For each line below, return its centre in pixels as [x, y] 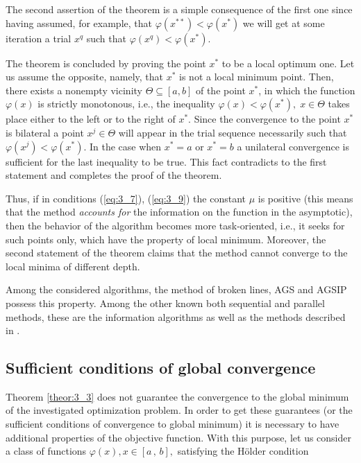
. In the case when [123, 146]
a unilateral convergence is [293, 146]
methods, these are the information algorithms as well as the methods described [176, 316]
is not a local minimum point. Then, [257, 77]
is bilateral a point [45, 132]
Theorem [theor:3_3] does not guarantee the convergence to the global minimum [177, 396]
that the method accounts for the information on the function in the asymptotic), [179, 212]
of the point [220, 90]
